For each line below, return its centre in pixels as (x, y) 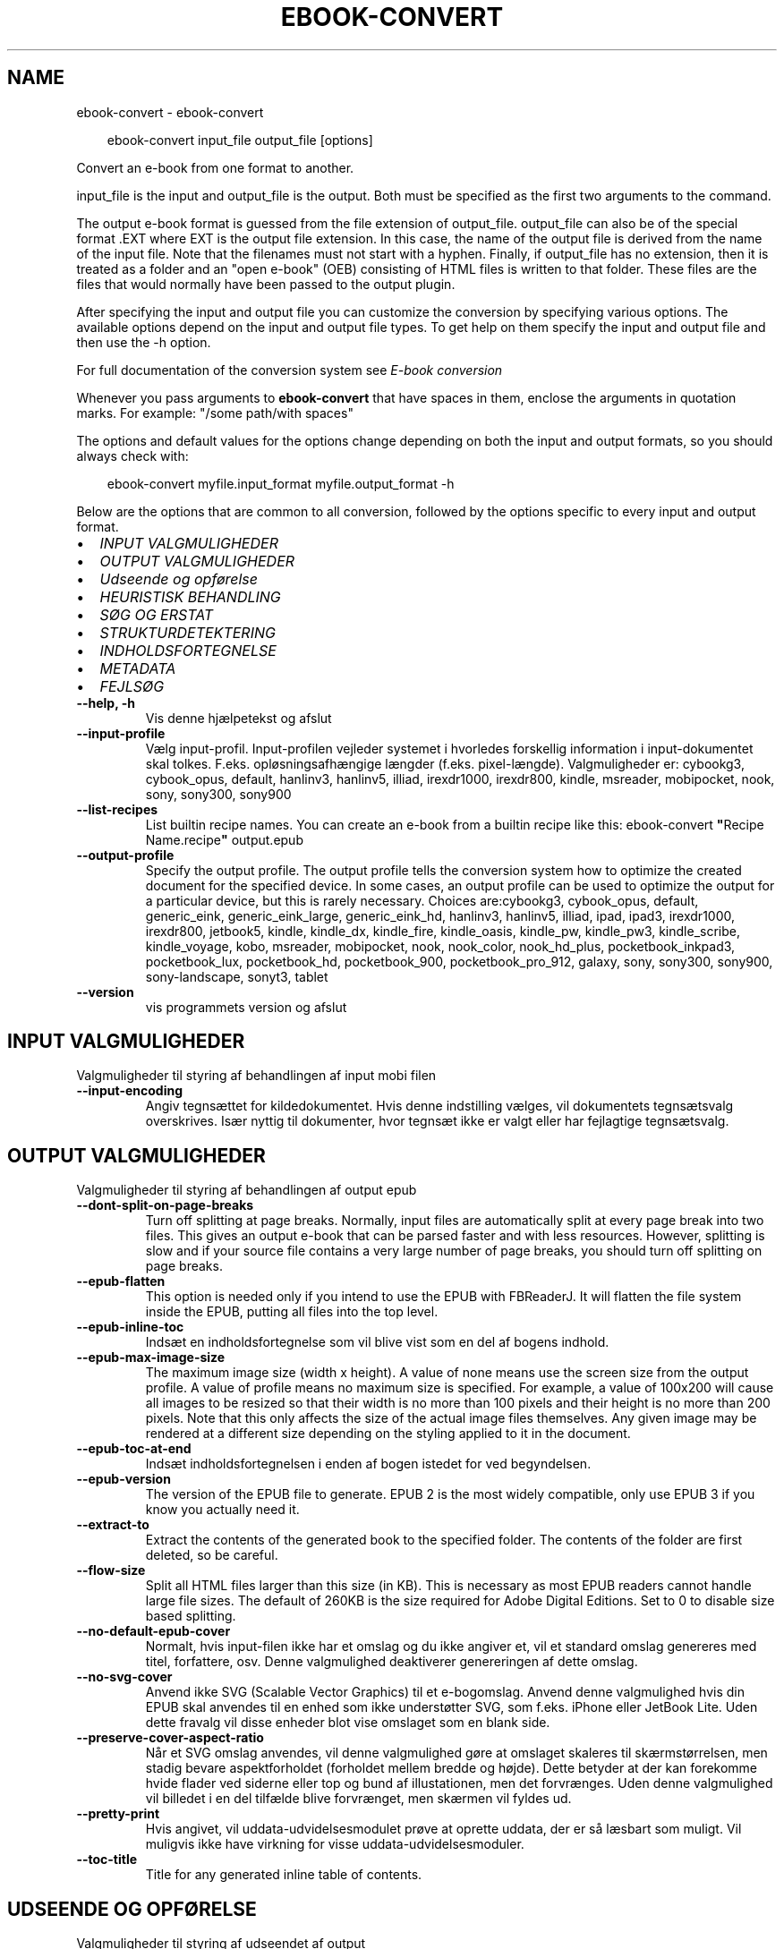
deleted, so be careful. (212, 1555)
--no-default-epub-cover (153, 1631)
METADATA (138, 668)
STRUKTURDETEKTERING (187, 632)
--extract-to (113, 1525)
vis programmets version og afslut (246, 1007)
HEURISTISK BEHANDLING (190, 596)
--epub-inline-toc (130, 1327)
